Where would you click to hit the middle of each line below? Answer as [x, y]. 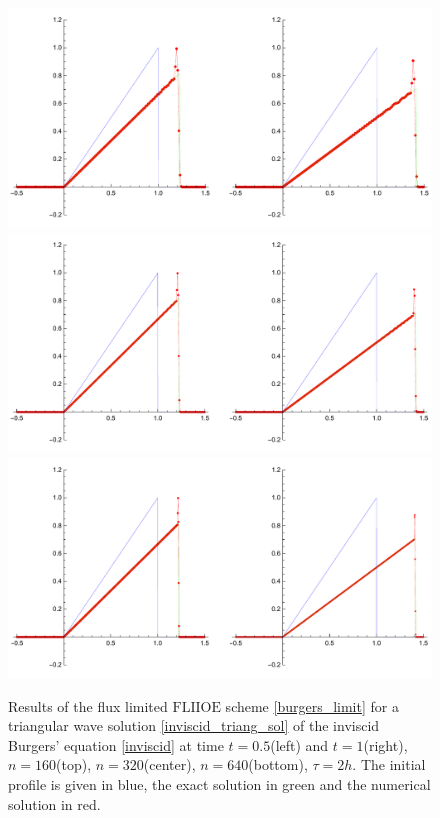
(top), [74, 764]
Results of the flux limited [88, 705]
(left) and [299, 744]
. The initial [389, 764]
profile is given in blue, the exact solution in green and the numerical [219, 784]
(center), [169, 764]
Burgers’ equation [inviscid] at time [116, 744]
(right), [385, 744]
